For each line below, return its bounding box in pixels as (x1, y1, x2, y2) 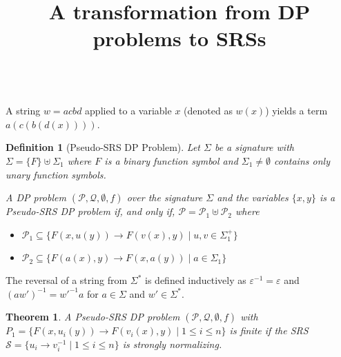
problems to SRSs (92, 24, 266, 52)
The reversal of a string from (6, 273, 128, 287)
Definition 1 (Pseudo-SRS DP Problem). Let (6, 140, 200, 154)
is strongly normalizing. (122, 336, 222, 351)
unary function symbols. (6, 167, 106, 181)
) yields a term (265, 103, 328, 118)
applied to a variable (85, 103, 172, 118)
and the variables (217, 190, 289, 205)
